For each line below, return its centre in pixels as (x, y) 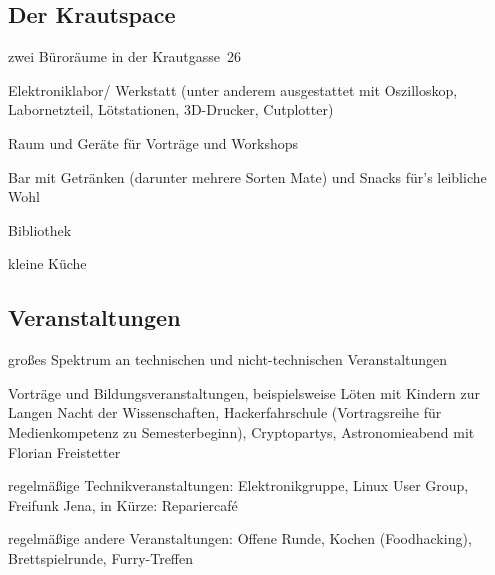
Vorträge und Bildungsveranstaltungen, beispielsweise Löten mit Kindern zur (244, 392)
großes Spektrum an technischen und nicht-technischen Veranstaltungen (228, 359)
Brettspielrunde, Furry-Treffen (101, 557)
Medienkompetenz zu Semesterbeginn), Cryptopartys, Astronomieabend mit (241, 431)
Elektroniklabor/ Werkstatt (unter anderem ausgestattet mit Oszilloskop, (233, 89)
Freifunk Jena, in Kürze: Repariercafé (123, 504)
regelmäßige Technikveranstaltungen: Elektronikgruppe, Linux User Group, (238, 485)
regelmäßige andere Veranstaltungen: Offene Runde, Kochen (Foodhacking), (240, 538)
